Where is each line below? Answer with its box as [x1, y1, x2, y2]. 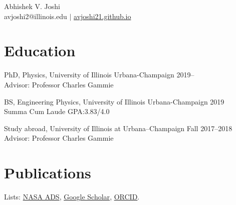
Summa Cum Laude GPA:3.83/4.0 [4, 106, 110, 117]
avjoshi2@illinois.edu [4, 11, 67, 21]
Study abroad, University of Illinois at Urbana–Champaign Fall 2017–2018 [4, 123, 232, 133]
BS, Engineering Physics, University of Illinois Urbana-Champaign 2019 [4, 96, 224, 107]
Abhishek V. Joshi [4, 1, 60, 11]
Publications [4, 162, 91, 183]
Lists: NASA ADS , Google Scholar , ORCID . [4, 191, 140, 201]
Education [4, 40, 76, 61]
